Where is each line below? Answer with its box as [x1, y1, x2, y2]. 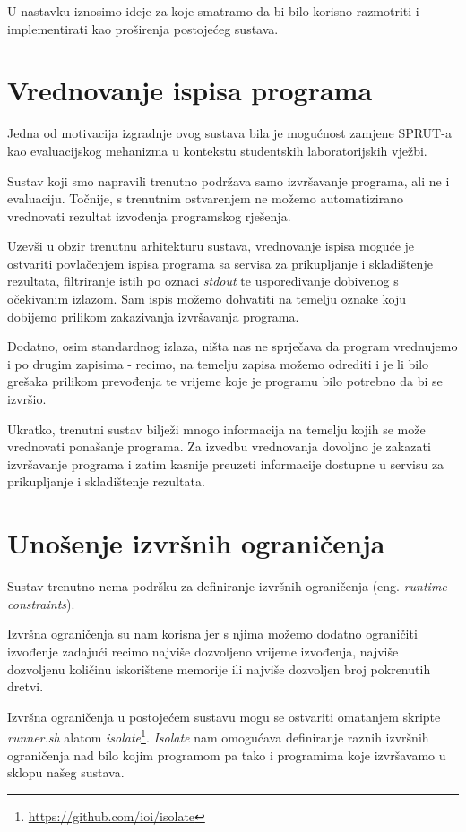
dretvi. [7, 677, 44, 696]
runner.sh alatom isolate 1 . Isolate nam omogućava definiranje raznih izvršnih [7, 725, 429, 746]
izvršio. [7, 390, 47, 408]
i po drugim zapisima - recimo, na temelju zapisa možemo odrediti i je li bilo [7, 354, 429, 373]
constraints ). [7, 594, 75, 613]
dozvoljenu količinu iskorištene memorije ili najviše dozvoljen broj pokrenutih [7, 659, 431, 678]
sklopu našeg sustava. [7, 763, 125, 782]
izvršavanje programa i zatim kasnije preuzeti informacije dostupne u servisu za [7, 454, 444, 473]
